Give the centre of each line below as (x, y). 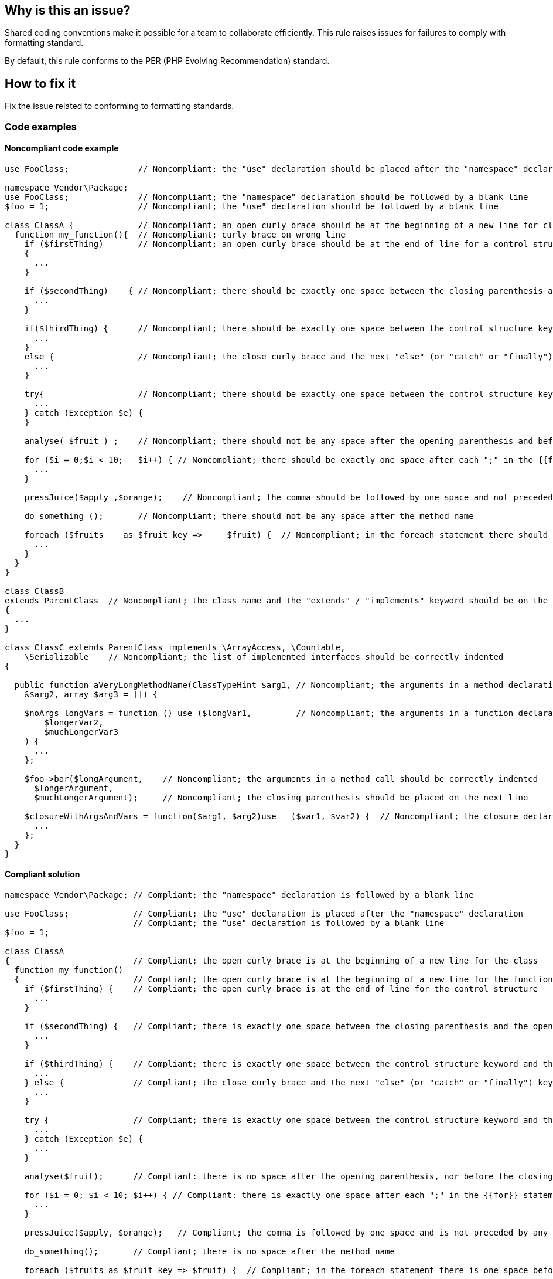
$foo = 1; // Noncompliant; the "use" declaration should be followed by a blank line (252, 206)
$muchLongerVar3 (81, 732)
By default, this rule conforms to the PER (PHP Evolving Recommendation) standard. (167, 61)
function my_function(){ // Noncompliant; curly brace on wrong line (180, 234)
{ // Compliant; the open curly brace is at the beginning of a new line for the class (272, 961)
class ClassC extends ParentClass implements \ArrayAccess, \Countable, (175, 647)
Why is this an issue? (68, 10)
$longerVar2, (74, 722)
